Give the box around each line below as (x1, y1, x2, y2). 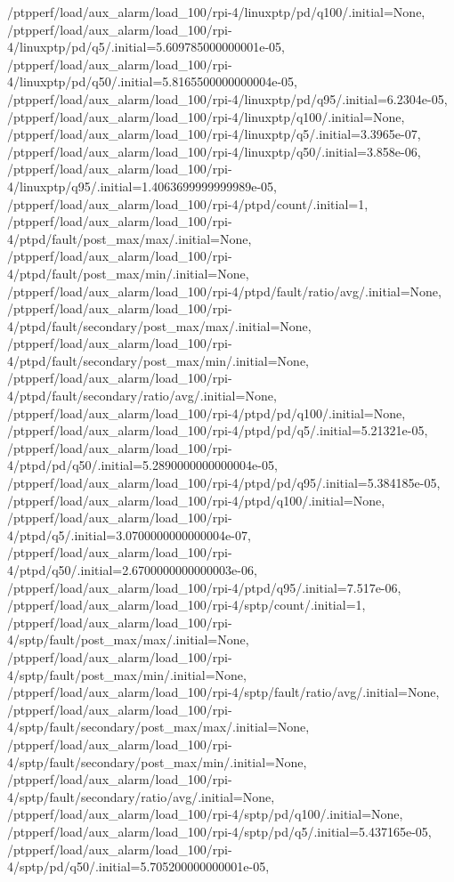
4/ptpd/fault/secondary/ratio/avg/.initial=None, (7, 386, 277, 405)
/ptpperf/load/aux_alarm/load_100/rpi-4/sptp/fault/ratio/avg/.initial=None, (7, 683, 440, 701)
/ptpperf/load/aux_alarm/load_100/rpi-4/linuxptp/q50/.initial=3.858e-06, (7, 142, 421, 160)
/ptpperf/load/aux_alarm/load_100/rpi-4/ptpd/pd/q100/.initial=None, (7, 403, 406, 422)
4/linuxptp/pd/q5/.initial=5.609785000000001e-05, (7, 37, 285, 56)
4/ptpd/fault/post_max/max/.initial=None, (7, 229, 252, 247)
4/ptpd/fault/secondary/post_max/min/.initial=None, (7, 351, 309, 369)
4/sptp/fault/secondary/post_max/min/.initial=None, (7, 752, 307, 771)
